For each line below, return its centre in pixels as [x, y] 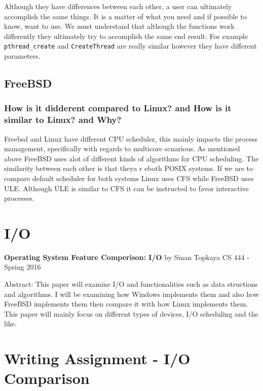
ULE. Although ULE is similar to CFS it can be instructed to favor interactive [126, 188]
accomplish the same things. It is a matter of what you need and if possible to [125, 16]
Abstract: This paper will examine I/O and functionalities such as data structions [131, 284]
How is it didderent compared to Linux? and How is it [118, 108]
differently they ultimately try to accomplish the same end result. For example [126, 36]
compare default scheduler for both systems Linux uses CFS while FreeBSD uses [129, 178]
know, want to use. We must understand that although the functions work [119, 26]
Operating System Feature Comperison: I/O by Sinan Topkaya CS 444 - [127, 257]
